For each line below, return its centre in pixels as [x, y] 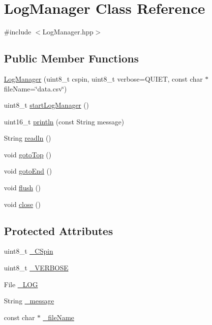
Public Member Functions [71, 58]
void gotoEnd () [28, 171]
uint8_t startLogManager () [46, 105]
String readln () [28, 138]
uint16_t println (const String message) [64, 121]
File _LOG [21, 284]
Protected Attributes [59, 230]
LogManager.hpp [68, 32]
